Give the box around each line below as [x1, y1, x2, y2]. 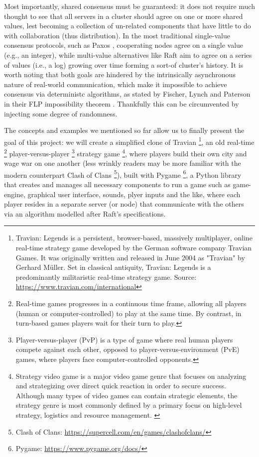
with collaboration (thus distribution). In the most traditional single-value [4, 30, 230, 40]
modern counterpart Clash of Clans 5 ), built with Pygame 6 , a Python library [4, 168, 242, 180]
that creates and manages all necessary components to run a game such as [4, 179, 231, 190]
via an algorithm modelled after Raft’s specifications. [4, 208, 166, 219]
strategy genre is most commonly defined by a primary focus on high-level [15, 400, 242, 410]
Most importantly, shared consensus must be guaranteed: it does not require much [4, 1, 255, 11]
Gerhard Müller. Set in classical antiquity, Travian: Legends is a [15, 262, 211, 272]
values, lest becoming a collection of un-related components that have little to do [4, 20, 251, 31]
